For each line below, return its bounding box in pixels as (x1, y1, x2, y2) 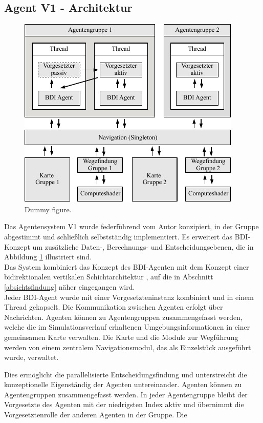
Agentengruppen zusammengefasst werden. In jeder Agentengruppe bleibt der (4, 389, 248, 399)
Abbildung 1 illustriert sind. (4, 251, 92, 262)
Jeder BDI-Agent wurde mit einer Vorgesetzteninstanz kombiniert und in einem (4, 291, 254, 302)
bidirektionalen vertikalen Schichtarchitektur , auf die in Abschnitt (4, 271, 213, 282)
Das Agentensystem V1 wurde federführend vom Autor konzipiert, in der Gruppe (4, 221, 259, 232)
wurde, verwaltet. (4, 352, 59, 362)
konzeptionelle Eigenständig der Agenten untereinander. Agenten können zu (4, 379, 242, 390)
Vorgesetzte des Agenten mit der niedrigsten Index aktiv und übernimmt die (4, 399, 244, 410)
